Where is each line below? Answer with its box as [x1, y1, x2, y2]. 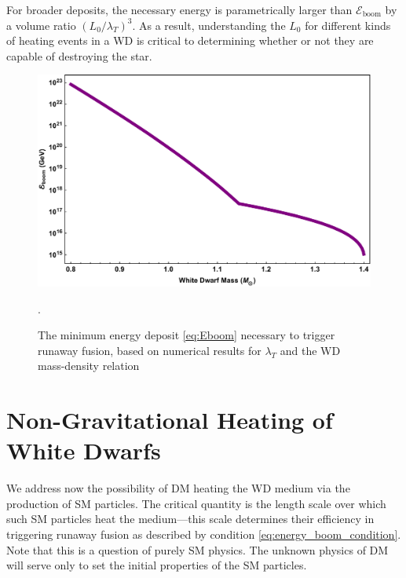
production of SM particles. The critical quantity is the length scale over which [6, 495, 386, 511]
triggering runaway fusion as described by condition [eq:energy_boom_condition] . [6, 525, 401, 542]
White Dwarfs [6, 434, 161, 466]
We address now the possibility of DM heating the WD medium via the [6, 480, 350, 496]
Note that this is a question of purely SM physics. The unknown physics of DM [6, 541, 389, 558]
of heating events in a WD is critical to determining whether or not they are [6, 32, 374, 49]
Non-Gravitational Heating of [6, 404, 333, 436]
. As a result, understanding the [132, 16, 286, 33]
